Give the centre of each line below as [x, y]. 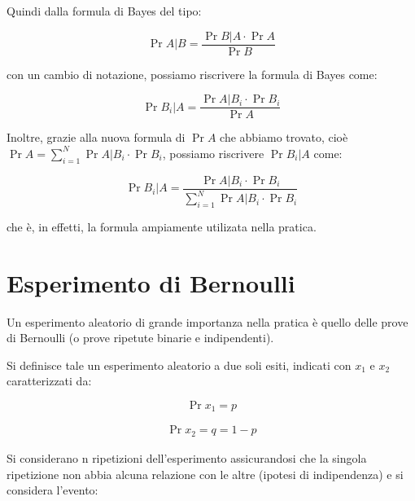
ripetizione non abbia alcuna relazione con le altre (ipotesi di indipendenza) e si [205, 474]
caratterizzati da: [49, 381]
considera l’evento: [52, 490]
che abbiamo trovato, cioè [284, 137]
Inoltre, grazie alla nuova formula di [96, 137]
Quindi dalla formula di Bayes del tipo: [104, 11]
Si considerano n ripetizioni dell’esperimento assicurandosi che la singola [187, 457]
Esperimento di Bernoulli [151, 282]
